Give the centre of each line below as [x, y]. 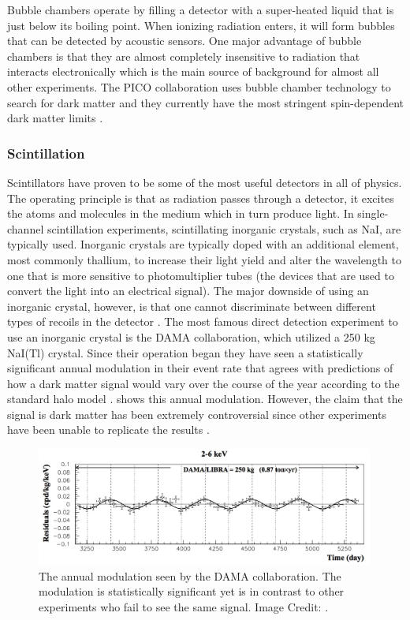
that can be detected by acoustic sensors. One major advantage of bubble [184, 41]
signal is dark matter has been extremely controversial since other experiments [197, 414]
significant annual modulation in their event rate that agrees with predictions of [200, 368]
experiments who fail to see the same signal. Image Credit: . [184, 607]
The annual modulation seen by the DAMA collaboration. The [190, 575]
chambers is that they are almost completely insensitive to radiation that [184, 56]
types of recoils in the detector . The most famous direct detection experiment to [203, 321]
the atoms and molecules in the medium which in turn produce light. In [181, 213]
